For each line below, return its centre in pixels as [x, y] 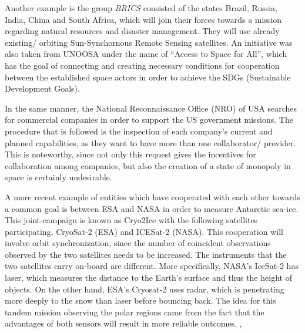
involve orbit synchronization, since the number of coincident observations [138, 243]
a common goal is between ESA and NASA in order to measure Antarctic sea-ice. [152, 208]
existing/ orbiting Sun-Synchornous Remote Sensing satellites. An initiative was [149, 42]
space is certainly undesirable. [58, 177]
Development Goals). [42, 88]
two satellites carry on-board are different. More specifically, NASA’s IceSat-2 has [152, 266]
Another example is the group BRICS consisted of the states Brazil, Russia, [141, 8]
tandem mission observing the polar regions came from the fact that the [135, 312]
